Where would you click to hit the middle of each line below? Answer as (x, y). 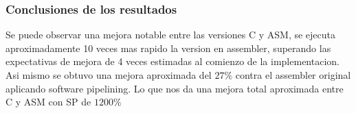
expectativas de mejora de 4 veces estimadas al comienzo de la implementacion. (173, 61)
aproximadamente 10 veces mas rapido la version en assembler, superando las (168, 48)
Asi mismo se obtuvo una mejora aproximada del (109, 75)
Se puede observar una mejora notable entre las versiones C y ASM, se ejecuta (171, 35)
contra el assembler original (293, 75)
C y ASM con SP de (48, 102)
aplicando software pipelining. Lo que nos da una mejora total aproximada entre (175, 88)
